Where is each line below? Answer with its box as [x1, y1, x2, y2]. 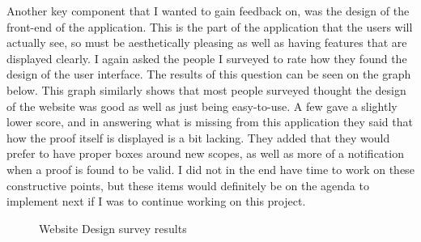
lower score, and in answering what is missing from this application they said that [6, 113, 413, 130]
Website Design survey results [39, 219, 187, 236]
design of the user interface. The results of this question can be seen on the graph [6, 66, 411, 83]
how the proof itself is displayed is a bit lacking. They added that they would [6, 129, 390, 146]
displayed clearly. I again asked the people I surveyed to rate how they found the [6, 49, 407, 66]
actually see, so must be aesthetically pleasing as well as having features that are [6, 34, 407, 51]
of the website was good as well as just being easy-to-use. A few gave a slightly [6, 97, 398, 114]
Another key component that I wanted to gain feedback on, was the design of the [6, 2, 410, 19]
